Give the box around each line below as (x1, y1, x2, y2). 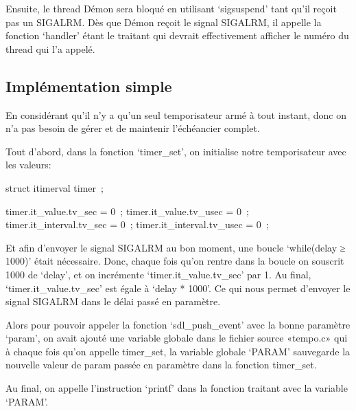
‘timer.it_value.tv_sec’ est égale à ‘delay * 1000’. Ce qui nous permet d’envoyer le (5, 280, 351, 295)
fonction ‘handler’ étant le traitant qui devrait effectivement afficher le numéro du (5, 28, 349, 43)
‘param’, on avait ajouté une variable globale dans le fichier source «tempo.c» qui (5, 331, 348, 345)
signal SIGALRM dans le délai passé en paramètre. (5, 294, 221, 309)
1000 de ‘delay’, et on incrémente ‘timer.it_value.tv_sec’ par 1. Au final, (5, 267, 311, 281)
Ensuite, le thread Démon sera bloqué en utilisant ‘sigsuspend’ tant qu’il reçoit (5, 1, 337, 15)
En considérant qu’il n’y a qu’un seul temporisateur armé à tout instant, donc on (5, 107, 346, 122)
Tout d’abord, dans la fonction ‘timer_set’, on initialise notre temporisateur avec (5, 144, 346, 158)
